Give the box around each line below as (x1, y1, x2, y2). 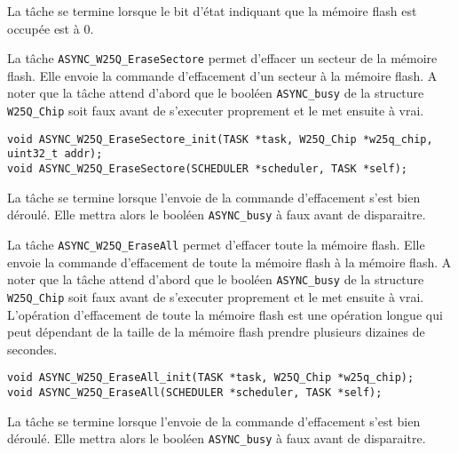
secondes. (7, 339, 58, 358)
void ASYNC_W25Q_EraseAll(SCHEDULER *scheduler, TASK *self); (7, 385, 383, 399)
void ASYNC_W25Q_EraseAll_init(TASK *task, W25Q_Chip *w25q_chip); (7, 371, 415, 385)
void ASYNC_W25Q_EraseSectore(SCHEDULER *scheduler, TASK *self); (7, 163, 408, 176)
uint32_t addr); (7, 147, 103, 161)
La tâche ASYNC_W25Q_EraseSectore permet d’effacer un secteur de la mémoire (7, 49, 438, 68)
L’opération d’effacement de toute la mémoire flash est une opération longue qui (7, 305, 443, 323)
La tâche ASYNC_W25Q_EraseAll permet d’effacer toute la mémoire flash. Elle (7, 234, 425, 253)
